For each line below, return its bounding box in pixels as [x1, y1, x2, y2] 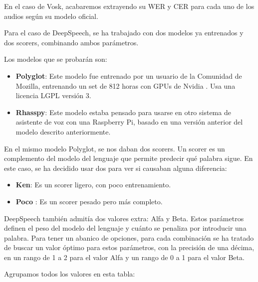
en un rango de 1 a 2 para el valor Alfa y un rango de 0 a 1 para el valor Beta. [4, 252, 245, 262]
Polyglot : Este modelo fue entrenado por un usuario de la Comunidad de [15, 70, 242, 81]
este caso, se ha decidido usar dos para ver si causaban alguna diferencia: [4, 162, 227, 173]
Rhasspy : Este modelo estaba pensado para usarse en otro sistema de [15, 107, 231, 117]
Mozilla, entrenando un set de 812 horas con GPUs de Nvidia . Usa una [15, 80, 236, 91]
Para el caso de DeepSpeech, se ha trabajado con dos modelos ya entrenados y [4, 27, 244, 38]
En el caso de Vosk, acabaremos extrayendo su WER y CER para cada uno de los [4, 1, 255, 11]
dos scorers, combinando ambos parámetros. [4, 37, 139, 47]
